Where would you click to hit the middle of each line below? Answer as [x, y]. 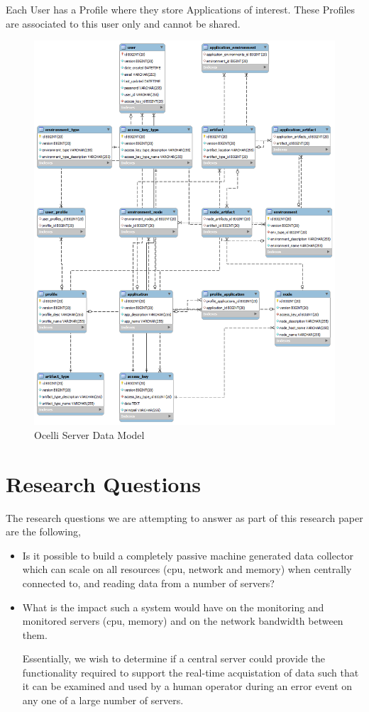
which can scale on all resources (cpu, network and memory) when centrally [187, 569]
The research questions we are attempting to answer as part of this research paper [184, 517]
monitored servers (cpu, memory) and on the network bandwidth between [183, 621]
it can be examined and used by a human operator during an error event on [187, 686]
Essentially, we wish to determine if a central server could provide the [174, 658]
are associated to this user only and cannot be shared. [123, 23]
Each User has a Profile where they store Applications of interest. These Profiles [181, 9]
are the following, [43, 532]
